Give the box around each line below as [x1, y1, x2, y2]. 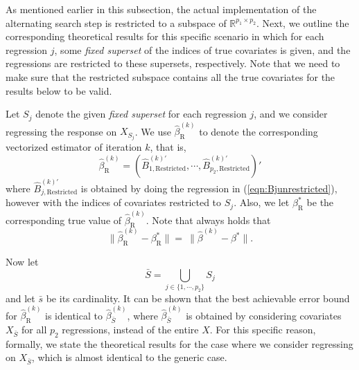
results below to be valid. [6, 83, 112, 98]
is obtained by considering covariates [186, 308, 342, 322]
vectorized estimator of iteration [6, 140, 142, 154]
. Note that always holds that [146, 212, 271, 227]
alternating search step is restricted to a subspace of [6, 15, 227, 30]
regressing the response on [6, 124, 117, 138]
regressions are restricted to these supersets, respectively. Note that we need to [6, 56, 340, 71]
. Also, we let [234, 195, 290, 210]
